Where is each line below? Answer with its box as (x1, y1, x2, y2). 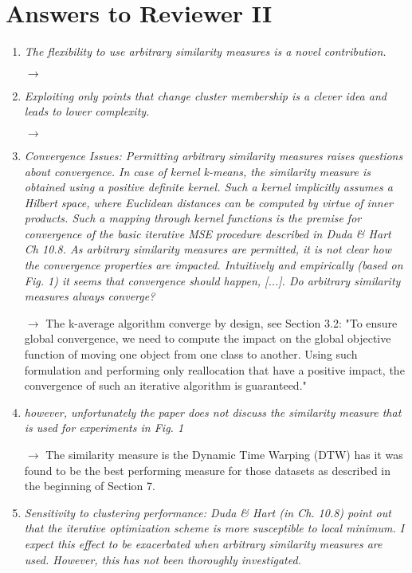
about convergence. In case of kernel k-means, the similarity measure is (24, 163, 371, 179)
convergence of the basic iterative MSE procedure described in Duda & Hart (24, 225, 391, 241)
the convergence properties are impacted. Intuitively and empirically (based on (24, 257, 403, 273)
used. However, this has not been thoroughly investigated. (24, 551, 301, 567)
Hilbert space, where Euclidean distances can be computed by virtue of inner (24, 194, 393, 210)
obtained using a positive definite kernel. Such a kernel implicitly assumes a (24, 179, 393, 195)
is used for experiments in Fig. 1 (24, 419, 184, 436)
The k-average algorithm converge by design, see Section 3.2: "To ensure (45, 314, 398, 331)
